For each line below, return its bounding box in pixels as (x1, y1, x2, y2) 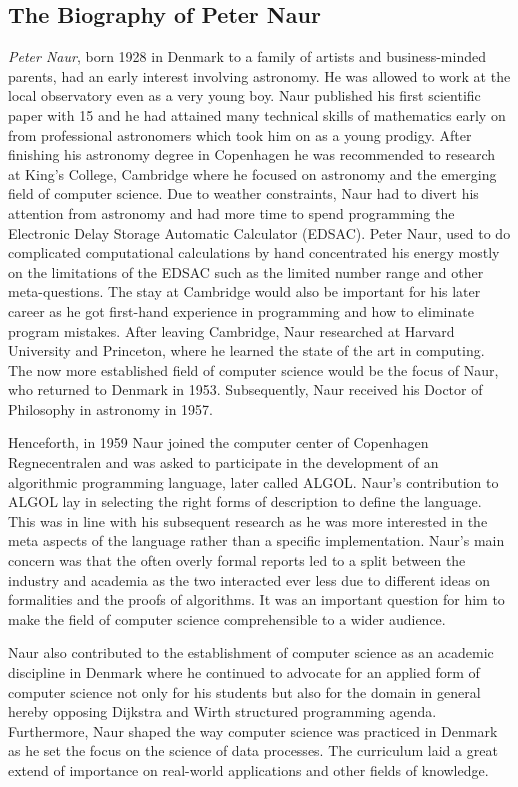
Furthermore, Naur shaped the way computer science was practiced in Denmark (8, 720, 498, 741)
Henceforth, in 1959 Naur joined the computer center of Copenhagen (8, 432, 429, 453)
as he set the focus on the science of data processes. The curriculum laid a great (8, 740, 498, 761)
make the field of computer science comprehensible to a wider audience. (8, 608, 446, 629)
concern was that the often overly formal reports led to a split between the (8, 550, 466, 571)
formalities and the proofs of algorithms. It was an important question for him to (8, 589, 505, 610)
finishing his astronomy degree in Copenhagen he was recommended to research (8, 144, 496, 165)
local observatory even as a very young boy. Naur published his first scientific (8, 85, 481, 106)
